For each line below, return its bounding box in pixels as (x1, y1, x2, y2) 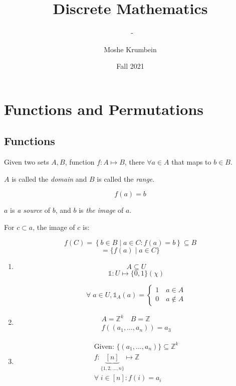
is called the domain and (12, 173, 87, 184)
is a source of (10, 205, 51, 215)
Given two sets (4, 157, 49, 167)
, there (124, 157, 145, 167)
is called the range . (97, 173, 155, 184)
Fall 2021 (116, 61, 144, 71)
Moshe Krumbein (104, 44, 157, 54)
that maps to (171, 157, 211, 167)
